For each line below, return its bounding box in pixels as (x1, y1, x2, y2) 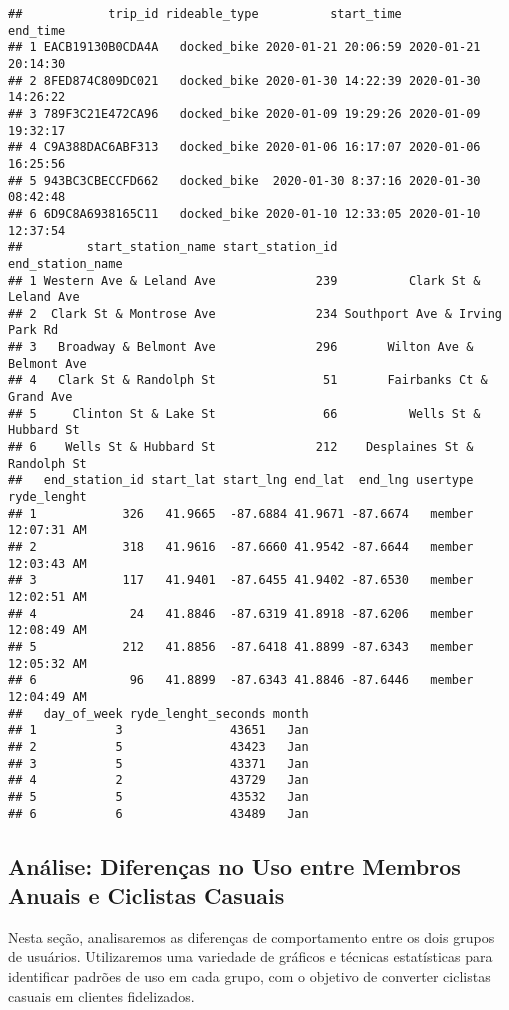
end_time (8, 23, 66, 38)
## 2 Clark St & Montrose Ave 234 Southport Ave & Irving (8, 306, 502, 321)
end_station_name (8, 256, 123, 271)
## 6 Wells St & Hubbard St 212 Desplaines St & (8, 440, 474, 455)
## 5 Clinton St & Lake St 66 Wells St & (8, 406, 481, 421)
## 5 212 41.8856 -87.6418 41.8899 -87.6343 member (8, 639, 474, 654)
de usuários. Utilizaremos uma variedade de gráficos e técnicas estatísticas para (8, 946, 493, 967)
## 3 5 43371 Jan (8, 756, 309, 771)
